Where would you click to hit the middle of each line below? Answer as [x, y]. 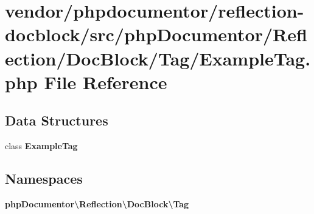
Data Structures [57, 120]
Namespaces [44, 179]
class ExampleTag [41, 146]
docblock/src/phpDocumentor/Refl [156, 34]
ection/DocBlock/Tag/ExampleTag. [158, 58]
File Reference [106, 82]
